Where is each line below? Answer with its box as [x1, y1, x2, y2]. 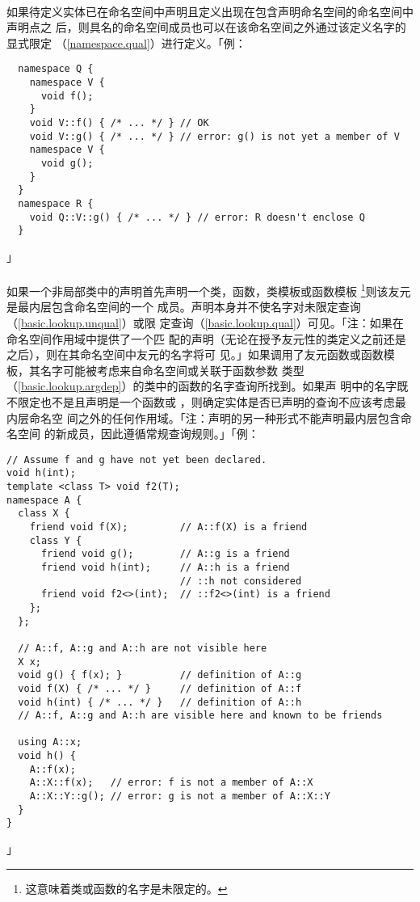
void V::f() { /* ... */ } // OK [29, 117, 209, 129]
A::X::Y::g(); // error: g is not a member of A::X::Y [29, 790, 330, 803]
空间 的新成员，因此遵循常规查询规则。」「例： [17, 425, 259, 442]
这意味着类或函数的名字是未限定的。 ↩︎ [25, 879, 228, 896]
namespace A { [6, 494, 82, 506]
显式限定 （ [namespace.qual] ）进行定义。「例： [6, 34, 246, 51]
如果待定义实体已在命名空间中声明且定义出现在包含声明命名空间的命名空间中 [6, 2, 414, 19]
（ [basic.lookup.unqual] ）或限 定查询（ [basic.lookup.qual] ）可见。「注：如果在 [6, 314, 404, 331]
